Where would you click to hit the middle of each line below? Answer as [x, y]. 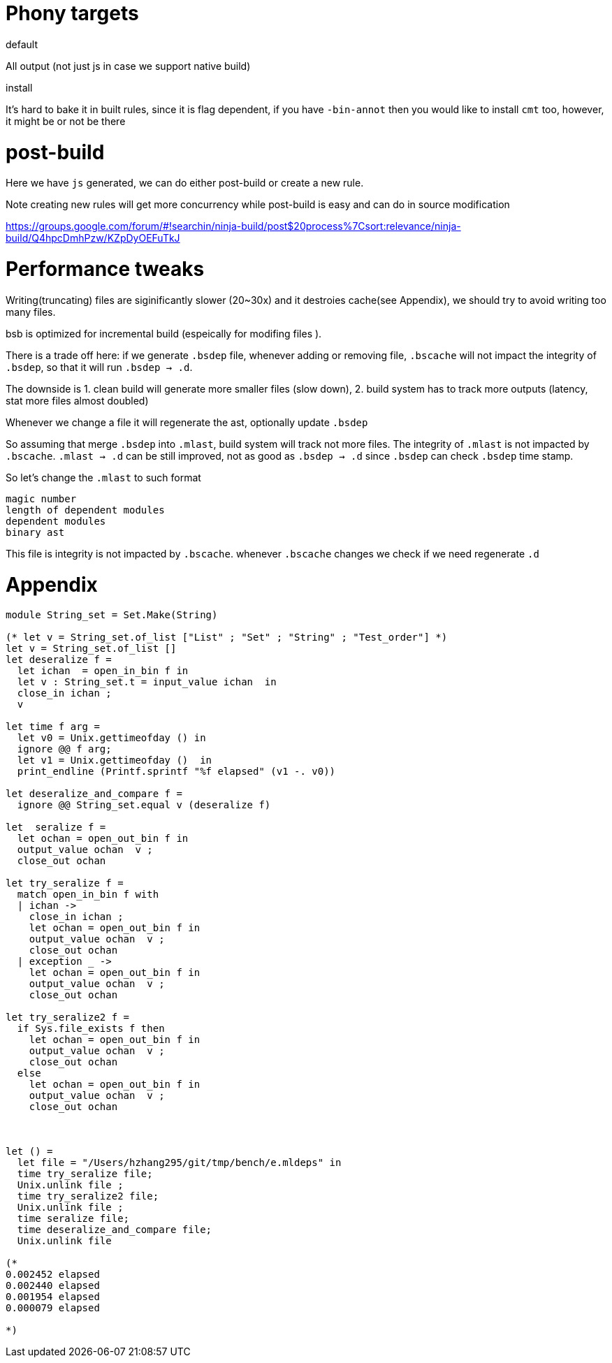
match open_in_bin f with [88, 895]
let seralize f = [56, 828]
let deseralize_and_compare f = [94, 794]
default [22, 44]
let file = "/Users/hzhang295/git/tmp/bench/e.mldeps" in [179, 1163]
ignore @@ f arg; [64, 749]
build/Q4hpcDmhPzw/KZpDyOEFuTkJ [93, 238]
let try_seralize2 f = [68, 1018]
